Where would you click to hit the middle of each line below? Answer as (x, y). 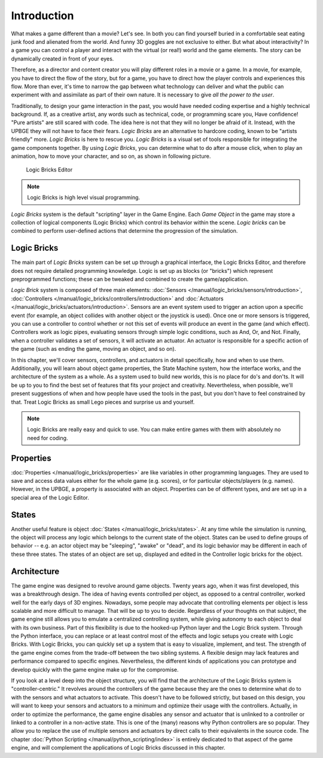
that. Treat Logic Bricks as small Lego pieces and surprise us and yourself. (103, 402)
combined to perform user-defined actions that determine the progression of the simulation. (124, 231)
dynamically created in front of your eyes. (63, 58)
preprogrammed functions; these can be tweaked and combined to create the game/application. (130, 279)
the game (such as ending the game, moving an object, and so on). (94, 349)
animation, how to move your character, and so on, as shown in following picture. (111, 157)
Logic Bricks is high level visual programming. (84, 197)
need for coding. (48, 438)
